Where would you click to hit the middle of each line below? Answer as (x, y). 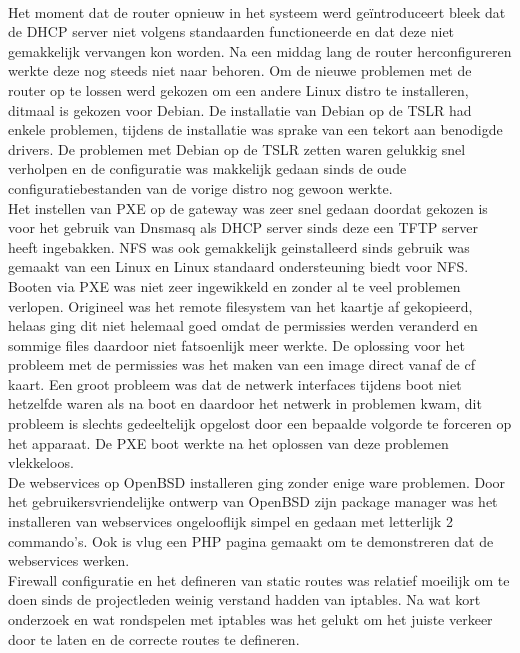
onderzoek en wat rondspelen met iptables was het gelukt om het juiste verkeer (250, 619)
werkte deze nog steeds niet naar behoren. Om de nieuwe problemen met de (240, 70)
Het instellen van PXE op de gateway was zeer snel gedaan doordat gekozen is (248, 207)
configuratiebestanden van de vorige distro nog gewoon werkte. (200, 187)
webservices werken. (69, 560)
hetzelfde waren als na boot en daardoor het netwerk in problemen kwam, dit (245, 403)
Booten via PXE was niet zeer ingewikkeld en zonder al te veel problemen (234, 285)
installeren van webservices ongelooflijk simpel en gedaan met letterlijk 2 (230, 521)
